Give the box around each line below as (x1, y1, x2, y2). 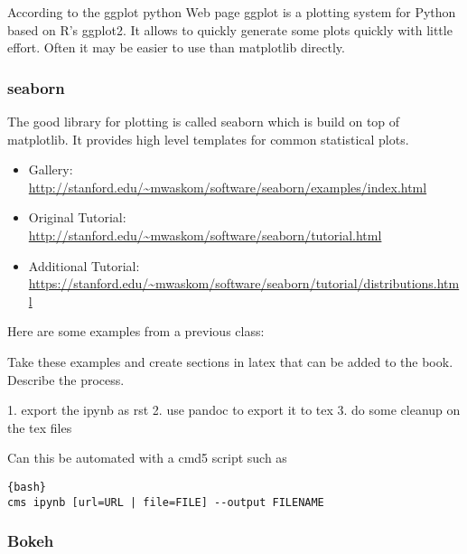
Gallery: (28, 160, 73, 179)
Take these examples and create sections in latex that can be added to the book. (7, 352, 453, 371)
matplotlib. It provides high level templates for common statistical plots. (7, 129, 409, 148)
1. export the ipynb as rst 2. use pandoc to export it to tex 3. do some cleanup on (7, 400, 461, 419)
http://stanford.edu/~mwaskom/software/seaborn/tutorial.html (28, 225, 382, 244)
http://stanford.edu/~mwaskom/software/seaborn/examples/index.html (28, 177, 427, 196)
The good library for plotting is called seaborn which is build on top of (7, 112, 400, 130)
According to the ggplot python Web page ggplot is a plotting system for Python (7, 3, 456, 21)
